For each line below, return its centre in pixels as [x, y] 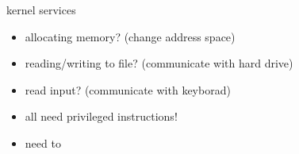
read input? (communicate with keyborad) [128, 89]
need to [43, 142]
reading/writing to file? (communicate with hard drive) [159, 63]
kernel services [41, 10]
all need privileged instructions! [101, 116]
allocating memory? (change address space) [130, 36]
